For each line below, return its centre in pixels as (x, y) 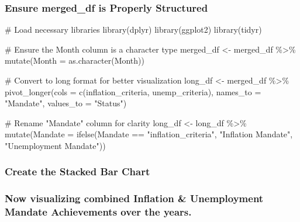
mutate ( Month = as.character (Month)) (75, 60)
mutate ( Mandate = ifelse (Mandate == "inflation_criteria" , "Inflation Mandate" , (149, 134)
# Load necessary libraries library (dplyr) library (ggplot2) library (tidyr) (133, 30)
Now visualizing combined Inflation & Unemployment (134, 198)
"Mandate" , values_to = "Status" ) (66, 103)
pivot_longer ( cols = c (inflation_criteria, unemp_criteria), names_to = (133, 91)
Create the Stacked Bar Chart (77, 171)
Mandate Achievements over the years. (98, 212)
